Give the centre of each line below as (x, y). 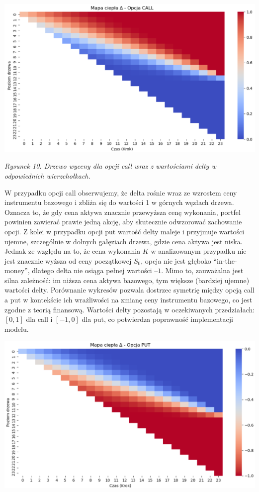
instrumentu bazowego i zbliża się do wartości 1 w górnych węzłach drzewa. (119, 202)
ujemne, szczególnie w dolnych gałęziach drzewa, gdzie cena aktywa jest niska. (124, 241)
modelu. (17, 329)
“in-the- (225, 260)
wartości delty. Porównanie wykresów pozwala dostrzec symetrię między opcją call (129, 290)
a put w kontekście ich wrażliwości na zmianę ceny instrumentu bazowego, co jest (129, 300)
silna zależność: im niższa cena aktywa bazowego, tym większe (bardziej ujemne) (127, 280)
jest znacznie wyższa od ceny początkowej (68, 260)
